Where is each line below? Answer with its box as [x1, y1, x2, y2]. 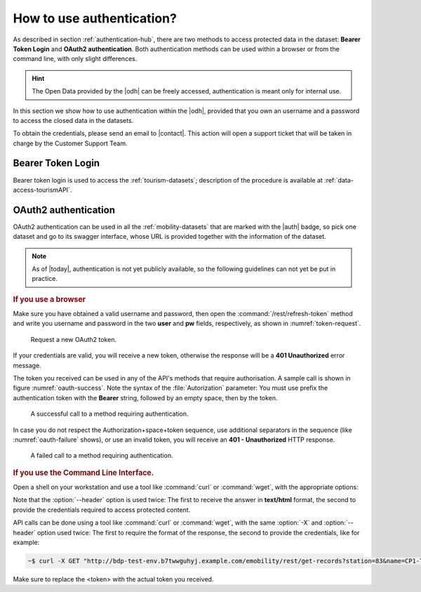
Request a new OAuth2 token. [30, 335, 117, 343]
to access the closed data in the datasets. [13, 116, 134, 124]
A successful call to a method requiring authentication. [30, 409, 189, 418]
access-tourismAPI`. [13, 185, 72, 194]
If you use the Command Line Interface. [13, 468, 154, 478]
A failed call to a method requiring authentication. [30, 452, 173, 460]
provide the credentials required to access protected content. [13, 506, 191, 514]
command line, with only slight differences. [13, 55, 138, 63]
